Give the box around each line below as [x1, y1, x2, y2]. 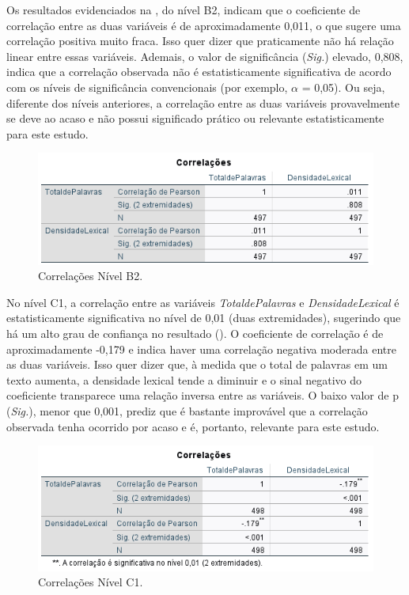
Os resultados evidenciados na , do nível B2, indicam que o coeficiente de [6, 2, 361, 17]
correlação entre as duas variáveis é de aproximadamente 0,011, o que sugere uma [6, 17, 401, 33]
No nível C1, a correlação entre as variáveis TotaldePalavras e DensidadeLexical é [6, 294, 400, 310]
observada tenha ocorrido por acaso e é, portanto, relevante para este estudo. [6, 418, 380, 434]
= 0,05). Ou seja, [301, 78, 385, 95]
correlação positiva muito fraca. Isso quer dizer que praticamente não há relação [6, 32, 394, 49]
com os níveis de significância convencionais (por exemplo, [6, 78, 288, 95]
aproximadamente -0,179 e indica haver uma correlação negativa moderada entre [6, 340, 396, 357]
